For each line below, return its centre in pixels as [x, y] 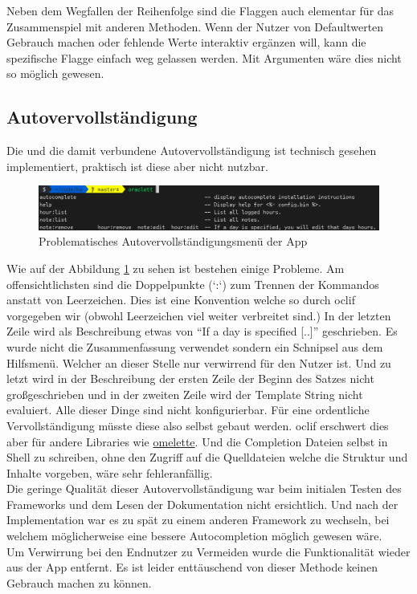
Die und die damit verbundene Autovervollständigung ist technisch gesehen [192, 151]
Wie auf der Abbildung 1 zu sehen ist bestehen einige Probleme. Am [176, 268]
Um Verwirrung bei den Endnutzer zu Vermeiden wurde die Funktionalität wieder [208, 551]
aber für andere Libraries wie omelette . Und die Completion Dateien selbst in [197, 441]
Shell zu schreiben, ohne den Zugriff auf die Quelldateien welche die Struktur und [207, 457]
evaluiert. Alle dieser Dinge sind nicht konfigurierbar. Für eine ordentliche [188, 410]
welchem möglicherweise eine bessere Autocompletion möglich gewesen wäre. [194, 536]
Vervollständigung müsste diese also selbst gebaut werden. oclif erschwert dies [198, 425]
